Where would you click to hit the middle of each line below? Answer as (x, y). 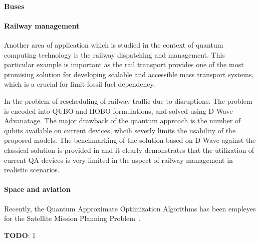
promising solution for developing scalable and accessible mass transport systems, (129, 74)
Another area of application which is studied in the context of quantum (114, 44)
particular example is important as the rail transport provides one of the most (124, 64)
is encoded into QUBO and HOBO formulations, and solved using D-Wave (118, 110)
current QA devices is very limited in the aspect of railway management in (118, 160)
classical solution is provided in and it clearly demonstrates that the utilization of (129, 150)
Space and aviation (37, 189)
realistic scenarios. (32, 170)
